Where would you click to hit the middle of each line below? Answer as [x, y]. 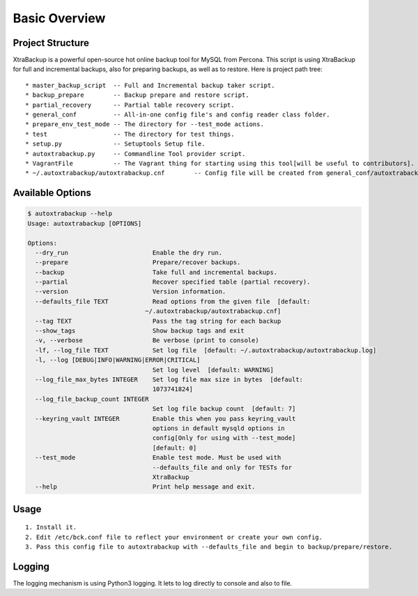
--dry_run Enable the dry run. [129, 252]
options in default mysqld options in [218, 428]
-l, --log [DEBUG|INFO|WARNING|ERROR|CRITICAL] [118, 360]
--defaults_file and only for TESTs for [222, 467]
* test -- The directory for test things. [130, 134]
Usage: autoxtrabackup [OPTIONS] [85, 223]
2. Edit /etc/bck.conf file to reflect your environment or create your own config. [174, 537]
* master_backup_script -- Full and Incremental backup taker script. [150, 85]
